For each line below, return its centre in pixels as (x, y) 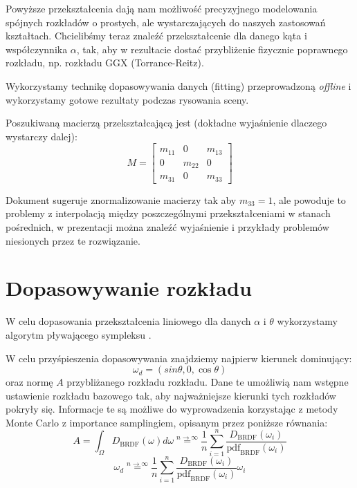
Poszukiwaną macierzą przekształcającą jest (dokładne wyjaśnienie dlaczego (166, 123)
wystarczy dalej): (42, 136)
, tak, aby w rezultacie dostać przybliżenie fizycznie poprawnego (212, 49)
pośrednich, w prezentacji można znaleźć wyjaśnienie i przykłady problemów (167, 227)
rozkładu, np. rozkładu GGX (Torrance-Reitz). (105, 63)
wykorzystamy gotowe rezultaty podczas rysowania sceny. (127, 99)
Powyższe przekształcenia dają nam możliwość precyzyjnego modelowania (162, 8)
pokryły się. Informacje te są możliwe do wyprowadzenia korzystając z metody (172, 409)
